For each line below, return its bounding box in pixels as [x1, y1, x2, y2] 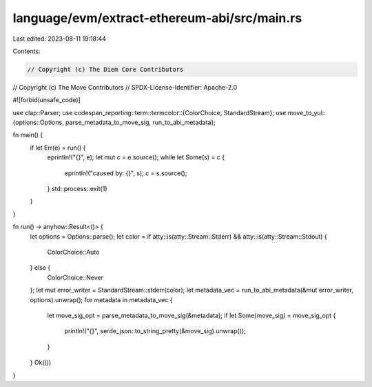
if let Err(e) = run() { [30, 143, 86, 152]
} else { [30, 264, 51, 272]
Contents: [12, 47, 41, 55]
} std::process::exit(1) [47, 185, 107, 193]
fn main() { [12, 131, 43, 139]
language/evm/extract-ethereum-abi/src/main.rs [12, 10, 302, 26]
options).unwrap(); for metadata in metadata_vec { [30, 295, 173, 304]
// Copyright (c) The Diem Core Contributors [27, 66, 184, 73]
